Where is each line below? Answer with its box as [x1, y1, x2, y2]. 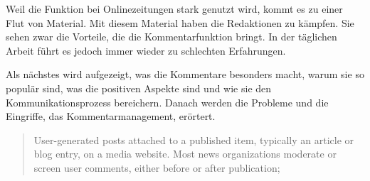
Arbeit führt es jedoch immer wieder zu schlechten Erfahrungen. [6, 43, 286, 57]
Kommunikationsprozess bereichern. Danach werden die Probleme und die [6, 94, 329, 109]
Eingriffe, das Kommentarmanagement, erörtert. [6, 109, 216, 124]
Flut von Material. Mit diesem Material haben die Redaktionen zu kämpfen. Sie [6, 15, 354, 30]
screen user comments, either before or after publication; [33, 160, 280, 175]
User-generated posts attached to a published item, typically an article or [33, 132, 354, 147]
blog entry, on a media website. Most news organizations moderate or [33, 146, 337, 161]
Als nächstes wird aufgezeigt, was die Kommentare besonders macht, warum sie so [6, 67, 364, 82]
